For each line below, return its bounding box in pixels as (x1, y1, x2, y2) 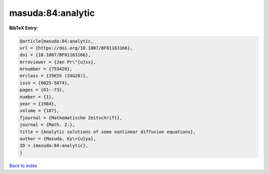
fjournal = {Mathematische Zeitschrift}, (19, 115, 123, 121)
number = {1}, (19, 94, 54, 100)
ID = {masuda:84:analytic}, (19, 143, 88, 149)
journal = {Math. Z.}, (19, 122, 75, 128)
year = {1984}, (19, 101, 57, 107)
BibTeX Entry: (9, 25, 38, 31)
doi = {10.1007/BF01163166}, (19, 52, 91, 58)
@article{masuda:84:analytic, (19, 38, 94, 44)
